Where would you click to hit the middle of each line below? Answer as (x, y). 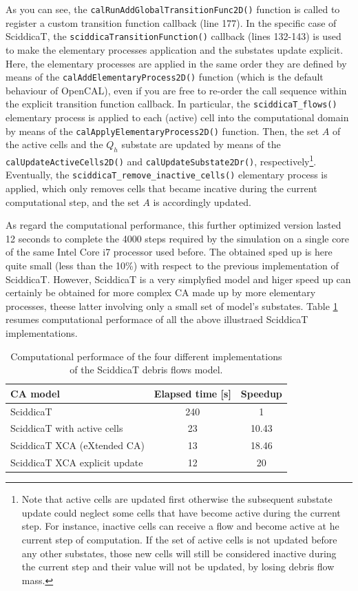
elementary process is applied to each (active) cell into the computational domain (177, 117)
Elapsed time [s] (192, 393)
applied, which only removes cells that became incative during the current (161, 188)
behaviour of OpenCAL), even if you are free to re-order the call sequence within (176, 90)
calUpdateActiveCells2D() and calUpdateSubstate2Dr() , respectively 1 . (161, 160)
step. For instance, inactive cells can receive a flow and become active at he (180, 526)
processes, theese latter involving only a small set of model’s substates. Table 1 (172, 305)
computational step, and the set (73, 201)
